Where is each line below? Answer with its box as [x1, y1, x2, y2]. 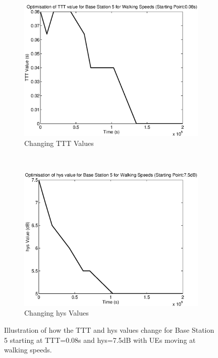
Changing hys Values [24, 308, 89, 318]
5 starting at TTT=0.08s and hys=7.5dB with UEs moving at [4, 334, 196, 345]
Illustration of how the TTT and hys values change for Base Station [4, 325, 214, 335]
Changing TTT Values [24, 137, 94, 148]
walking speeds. [4, 344, 52, 355]
